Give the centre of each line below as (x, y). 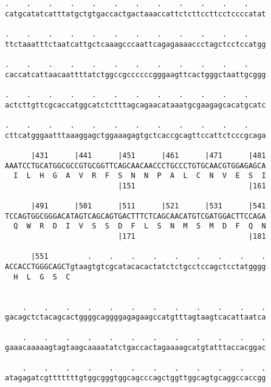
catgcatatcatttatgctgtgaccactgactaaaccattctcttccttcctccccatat (135, 14)
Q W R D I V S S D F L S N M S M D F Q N (140, 226)
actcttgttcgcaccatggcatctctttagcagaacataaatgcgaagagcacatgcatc (135, 105)
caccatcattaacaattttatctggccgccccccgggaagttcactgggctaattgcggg (135, 74)
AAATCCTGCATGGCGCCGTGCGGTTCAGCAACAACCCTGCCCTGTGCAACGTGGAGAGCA (135, 166)
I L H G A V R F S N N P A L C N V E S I (140, 176)
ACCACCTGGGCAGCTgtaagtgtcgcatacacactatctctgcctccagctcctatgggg (135, 267)
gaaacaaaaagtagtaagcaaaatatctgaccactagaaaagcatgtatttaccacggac (135, 348)
